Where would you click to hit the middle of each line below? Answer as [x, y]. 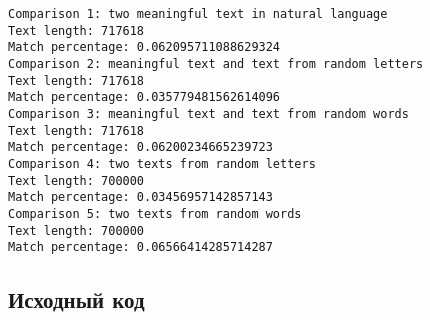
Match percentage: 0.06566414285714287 [140, 247]
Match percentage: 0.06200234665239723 [140, 147]
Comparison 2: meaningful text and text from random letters [216, 63]
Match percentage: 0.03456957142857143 [140, 197]
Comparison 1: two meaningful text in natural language [198, 14]
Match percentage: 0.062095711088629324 [144, 47]
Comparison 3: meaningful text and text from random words [208, 113]
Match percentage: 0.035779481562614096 [144, 97]
